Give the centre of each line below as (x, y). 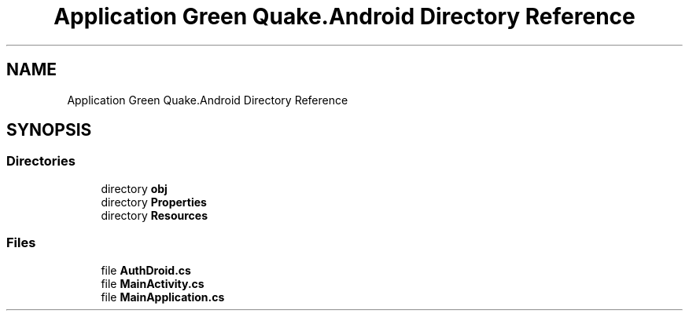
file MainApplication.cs (163, 297)
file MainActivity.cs (153, 283)
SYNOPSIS (49, 130)
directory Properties (154, 202)
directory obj (134, 188)
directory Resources (154, 215)
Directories (41, 161)
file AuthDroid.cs (146, 270)
